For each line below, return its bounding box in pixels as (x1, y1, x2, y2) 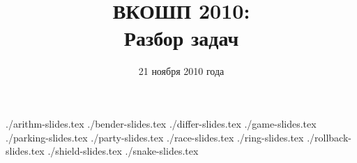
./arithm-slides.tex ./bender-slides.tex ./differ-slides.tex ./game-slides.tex (6, 116, 317, 130)
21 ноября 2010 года (138, 64, 225, 78)
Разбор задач (123, 24, 239, 52)
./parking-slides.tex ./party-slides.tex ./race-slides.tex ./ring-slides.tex (6, 130, 304, 144)
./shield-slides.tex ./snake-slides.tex (47, 144, 199, 158)
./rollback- (307, 130, 351, 144)
